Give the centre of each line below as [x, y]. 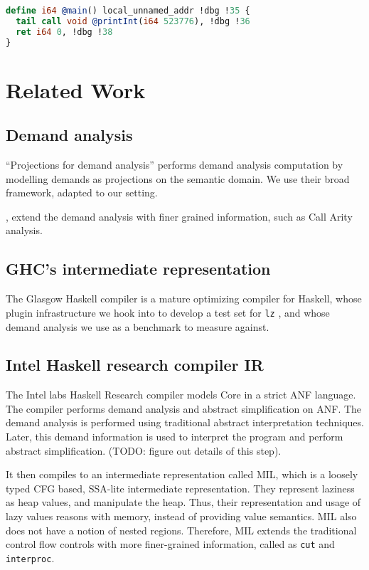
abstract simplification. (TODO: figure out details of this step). [144, 450]
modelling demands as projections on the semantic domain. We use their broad [178, 178]
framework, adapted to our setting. [82, 192]
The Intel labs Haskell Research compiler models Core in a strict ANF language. [181, 395]
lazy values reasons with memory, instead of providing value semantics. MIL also [181, 516]
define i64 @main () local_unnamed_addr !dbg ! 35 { [128, 11]
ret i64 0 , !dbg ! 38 [64, 32]
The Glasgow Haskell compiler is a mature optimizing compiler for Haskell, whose [184, 299]
